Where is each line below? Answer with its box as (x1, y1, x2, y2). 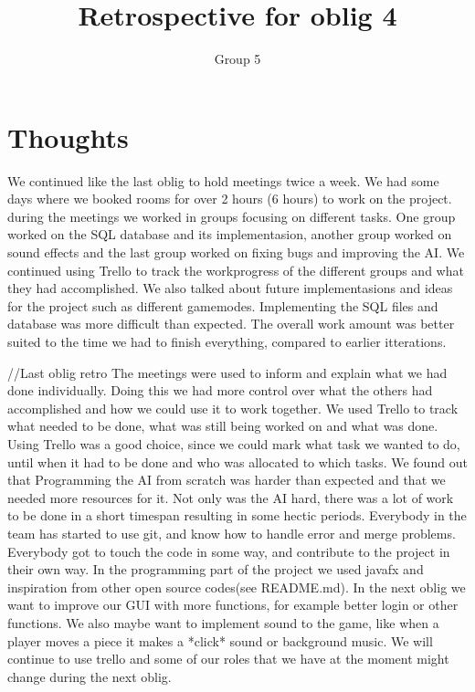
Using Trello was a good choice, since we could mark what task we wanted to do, (7, 434, 460, 453)
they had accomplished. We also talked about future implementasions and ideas (7, 278, 453, 298)
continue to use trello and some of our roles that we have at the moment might (7, 649, 449, 668)
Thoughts (7, 118, 129, 155)
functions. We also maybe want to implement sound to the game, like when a (7, 613, 439, 632)
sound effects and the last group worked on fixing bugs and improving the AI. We (7, 243, 465, 262)
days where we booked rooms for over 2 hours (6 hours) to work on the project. (7, 189, 452, 208)
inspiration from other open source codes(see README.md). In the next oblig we (7, 577, 466, 596)
